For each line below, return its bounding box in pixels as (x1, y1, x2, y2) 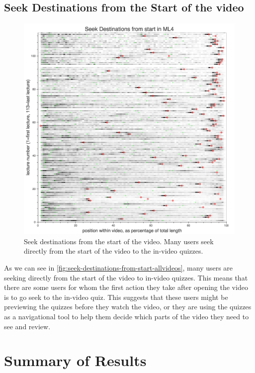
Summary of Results (4, 350, 147, 371)
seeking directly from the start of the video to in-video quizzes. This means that (4, 272, 248, 282)
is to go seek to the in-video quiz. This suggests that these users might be (4, 291, 228, 302)
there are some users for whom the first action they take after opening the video (4, 282, 248, 292)
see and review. (4, 321, 51, 331)
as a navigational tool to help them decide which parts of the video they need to (4, 311, 249, 321)
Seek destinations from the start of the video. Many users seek (24, 236, 214, 246)
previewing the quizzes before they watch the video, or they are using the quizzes (4, 301, 252, 312)
